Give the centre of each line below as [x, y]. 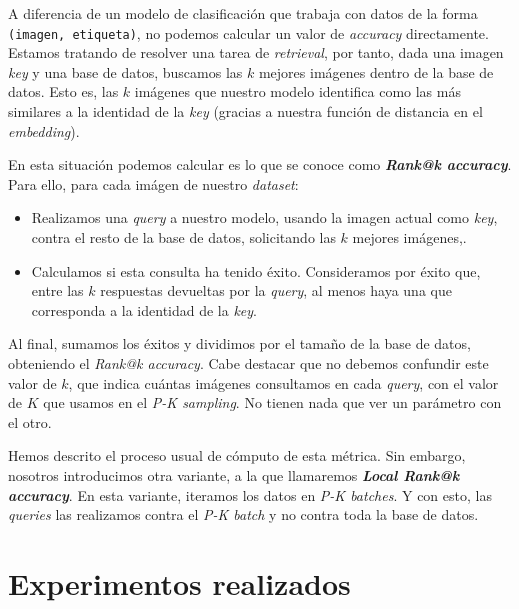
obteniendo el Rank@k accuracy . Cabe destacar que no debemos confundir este [248, 362]
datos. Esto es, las [63, 91]
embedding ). [44, 130]
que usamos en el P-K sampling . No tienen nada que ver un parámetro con [272, 402]
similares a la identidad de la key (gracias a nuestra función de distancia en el [245, 111]
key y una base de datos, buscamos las [125, 71]
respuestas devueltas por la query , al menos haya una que [276, 290]
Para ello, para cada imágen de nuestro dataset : [153, 183]
